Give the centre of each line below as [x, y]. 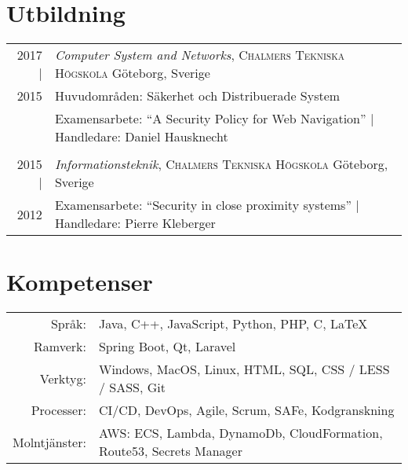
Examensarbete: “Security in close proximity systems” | [207, 205]
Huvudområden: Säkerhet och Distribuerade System [197, 96]
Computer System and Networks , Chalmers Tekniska [199, 55]
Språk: [68, 324]
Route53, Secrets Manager [170, 451]
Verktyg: [63, 378]
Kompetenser [80, 282]
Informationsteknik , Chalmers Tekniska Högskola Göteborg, [221, 164]
